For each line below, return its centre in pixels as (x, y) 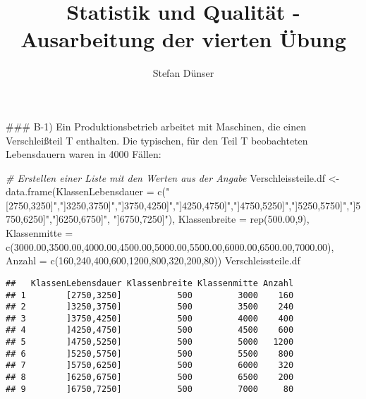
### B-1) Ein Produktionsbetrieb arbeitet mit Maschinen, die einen (156, 126)
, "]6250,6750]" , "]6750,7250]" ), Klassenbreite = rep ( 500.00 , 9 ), (179, 219)
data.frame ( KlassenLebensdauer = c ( (86, 191)
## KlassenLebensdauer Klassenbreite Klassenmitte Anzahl (150, 283)
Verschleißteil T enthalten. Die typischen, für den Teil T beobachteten (157, 140)
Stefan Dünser (183, 73)
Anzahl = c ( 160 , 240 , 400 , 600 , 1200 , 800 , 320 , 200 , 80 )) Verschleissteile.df (153, 260)
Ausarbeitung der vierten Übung (183, 39)
